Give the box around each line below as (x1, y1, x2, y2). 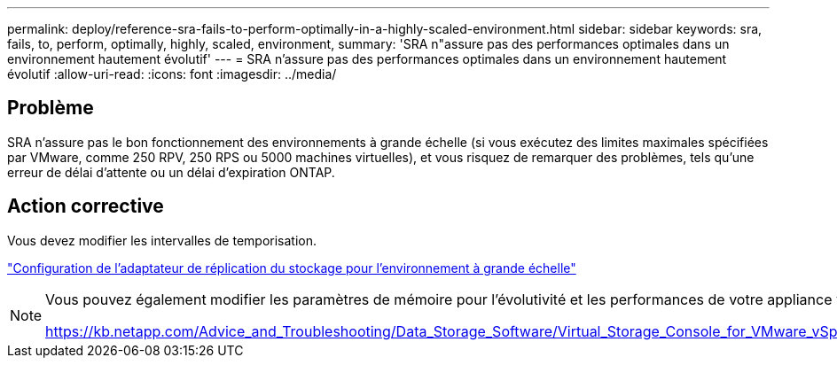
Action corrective (7, 195, 164, 218)
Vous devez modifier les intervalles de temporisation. (7, 232, 317, 248)
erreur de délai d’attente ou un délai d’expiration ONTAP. (7, 164, 335, 180)
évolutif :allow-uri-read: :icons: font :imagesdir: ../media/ (7, 66, 337, 82)
